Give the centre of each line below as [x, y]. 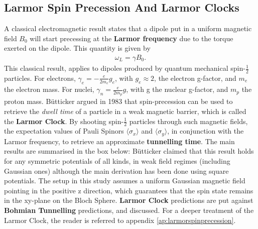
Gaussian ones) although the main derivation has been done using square [116, 170]
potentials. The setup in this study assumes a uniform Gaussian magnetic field [125, 181]
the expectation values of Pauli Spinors [64, 131]
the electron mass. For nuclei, [49, 89]
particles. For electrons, [40, 78]
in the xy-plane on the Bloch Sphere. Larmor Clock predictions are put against [129, 200]
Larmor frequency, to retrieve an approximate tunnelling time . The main [119, 141]
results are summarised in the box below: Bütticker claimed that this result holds [129, 151]
